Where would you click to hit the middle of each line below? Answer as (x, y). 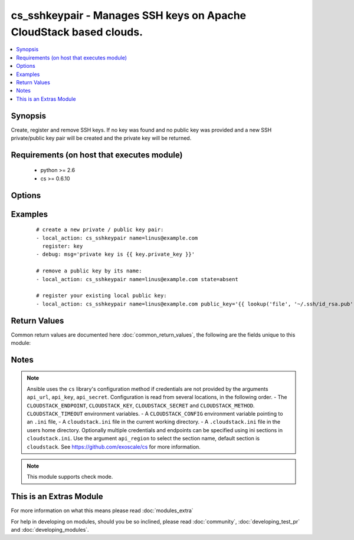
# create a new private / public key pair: (100, 230)
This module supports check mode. (70, 477)
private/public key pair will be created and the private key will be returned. (101, 138)
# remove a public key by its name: (89, 271)
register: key (63, 246)
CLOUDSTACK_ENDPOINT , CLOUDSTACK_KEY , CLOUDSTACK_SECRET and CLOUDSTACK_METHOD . (141, 405)
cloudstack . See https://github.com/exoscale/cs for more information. (114, 447)
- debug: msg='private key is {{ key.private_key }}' (115, 254)
